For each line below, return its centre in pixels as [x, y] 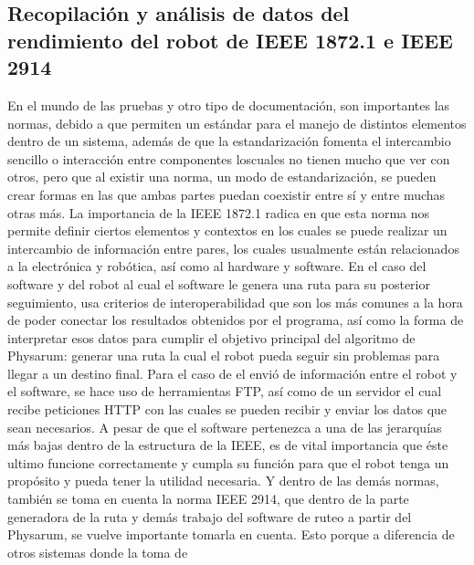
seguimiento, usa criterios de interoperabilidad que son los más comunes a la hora [235, 302]
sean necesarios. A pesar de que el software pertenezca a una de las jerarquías [225, 427]
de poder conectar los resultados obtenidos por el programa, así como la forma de [236, 320]
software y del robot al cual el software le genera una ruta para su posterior [219, 283]
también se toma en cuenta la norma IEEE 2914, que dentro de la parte [208, 499]
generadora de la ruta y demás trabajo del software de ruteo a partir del [210, 516]
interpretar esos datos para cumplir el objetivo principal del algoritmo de [211, 337]
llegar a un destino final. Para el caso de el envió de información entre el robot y [232, 373]
